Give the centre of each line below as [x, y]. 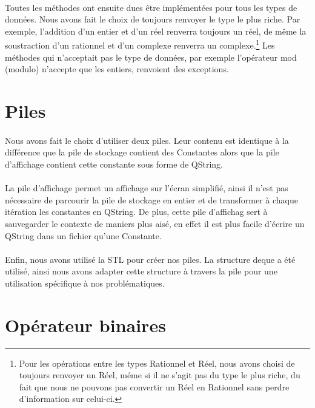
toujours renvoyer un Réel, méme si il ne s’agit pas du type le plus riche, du [160, 375]
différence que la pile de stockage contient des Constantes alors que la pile [142, 152]
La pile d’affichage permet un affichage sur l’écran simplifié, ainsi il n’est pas [147, 188]
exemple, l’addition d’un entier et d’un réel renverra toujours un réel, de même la [156, 31]
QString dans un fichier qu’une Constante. [83, 235]
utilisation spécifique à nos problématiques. [85, 283]
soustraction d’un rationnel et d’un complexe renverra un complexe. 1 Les [140, 44]
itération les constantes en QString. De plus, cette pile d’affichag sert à [136, 212]
